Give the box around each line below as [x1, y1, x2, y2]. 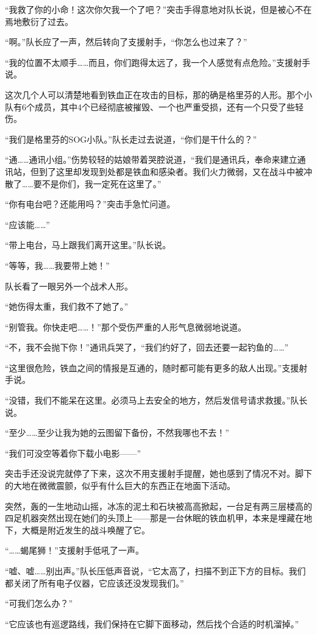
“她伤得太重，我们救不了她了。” [5, 300, 129, 313]
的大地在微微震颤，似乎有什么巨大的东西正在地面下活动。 [5, 479, 235, 492]
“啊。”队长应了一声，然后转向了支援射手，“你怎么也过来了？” [5, 35, 248, 48]
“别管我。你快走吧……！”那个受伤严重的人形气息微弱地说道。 [5, 320, 246, 333]
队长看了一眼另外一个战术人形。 [5, 279, 133, 292]
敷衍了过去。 [21, 15, 73, 27]
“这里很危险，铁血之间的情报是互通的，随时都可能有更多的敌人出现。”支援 [5, 361, 299, 374]
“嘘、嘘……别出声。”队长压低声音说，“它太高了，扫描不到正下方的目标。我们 [5, 565, 306, 577]
